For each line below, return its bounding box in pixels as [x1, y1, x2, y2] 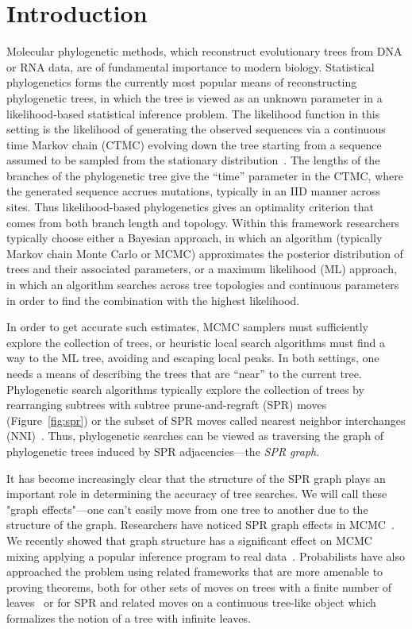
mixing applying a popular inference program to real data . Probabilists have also [6, 547, 405, 564]
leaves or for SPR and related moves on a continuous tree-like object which [6, 594, 376, 611]
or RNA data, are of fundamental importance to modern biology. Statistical [6, 58, 375, 75]
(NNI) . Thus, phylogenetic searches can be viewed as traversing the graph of [6, 427, 383, 444]
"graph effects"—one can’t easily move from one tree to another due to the [6, 500, 368, 517]
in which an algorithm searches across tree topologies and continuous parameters [6, 276, 399, 293]
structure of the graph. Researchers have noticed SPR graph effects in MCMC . [6, 516, 395, 533]
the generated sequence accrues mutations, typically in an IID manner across [6, 183, 380, 199]
